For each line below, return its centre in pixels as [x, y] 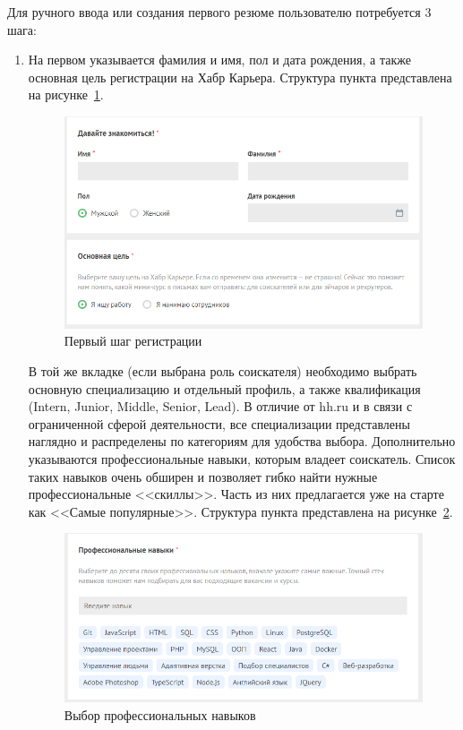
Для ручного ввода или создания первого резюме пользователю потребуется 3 [219, 12]
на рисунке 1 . [66, 94]
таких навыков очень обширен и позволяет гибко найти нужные [203, 476]
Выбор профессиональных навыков [160, 714]
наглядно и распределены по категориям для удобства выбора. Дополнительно [242, 441]
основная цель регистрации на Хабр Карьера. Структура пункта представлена [240, 77]
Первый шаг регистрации [133, 341]
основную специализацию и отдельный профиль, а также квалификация [224, 388]
